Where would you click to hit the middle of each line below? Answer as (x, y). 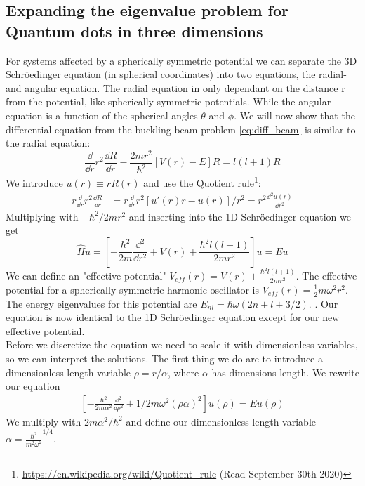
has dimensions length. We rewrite (285, 372)
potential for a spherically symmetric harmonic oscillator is (133, 289)
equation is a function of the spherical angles (102, 115)
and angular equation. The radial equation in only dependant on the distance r (175, 87)
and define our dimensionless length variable (221, 421)
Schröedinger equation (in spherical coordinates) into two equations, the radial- (176, 74)
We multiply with (44, 421)
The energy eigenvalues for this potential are (101, 303)
